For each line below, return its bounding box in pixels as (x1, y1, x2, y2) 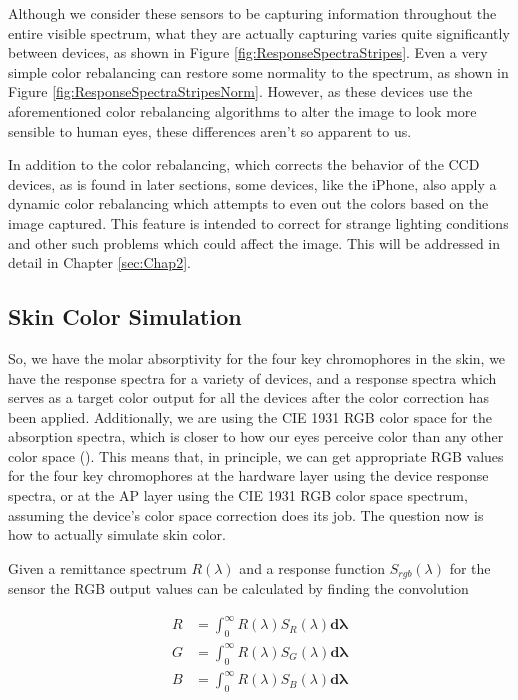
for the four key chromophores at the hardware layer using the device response (8, 465, 489, 486)
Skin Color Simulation (8, 301, 242, 332)
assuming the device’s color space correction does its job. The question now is (8, 504, 484, 525)
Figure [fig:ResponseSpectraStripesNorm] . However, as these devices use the (8, 81, 473, 102)
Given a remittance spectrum (8, 557, 187, 578)
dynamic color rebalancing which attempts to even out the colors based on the (8, 193, 489, 214)
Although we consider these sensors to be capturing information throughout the (8, 3, 497, 23)
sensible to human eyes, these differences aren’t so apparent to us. (8, 120, 412, 141)
